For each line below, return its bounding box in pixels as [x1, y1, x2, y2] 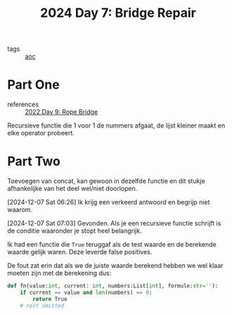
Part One [7, 77, 60, 93]
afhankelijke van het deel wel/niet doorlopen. [7, 185, 138, 193]
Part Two [7, 154, 61, 170]
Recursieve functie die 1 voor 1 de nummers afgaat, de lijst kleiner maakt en [7, 121, 226, 130]
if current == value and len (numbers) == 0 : [20, 289, 153, 296]
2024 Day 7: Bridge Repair [39, 5, 197, 21]
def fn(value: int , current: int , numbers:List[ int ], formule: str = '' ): [7, 283, 219, 290]
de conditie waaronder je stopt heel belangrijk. [7, 227, 142, 235]
